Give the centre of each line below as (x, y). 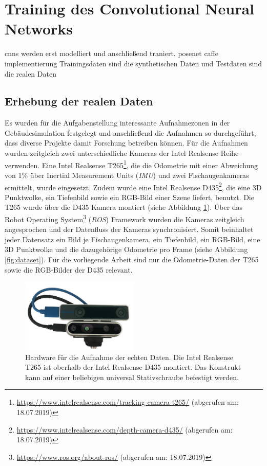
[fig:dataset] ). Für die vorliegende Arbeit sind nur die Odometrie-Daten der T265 (132, 259)
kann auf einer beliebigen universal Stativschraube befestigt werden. (132, 377)
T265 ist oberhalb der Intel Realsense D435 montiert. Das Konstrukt (133, 367)
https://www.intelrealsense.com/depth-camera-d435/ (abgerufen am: (125, 429)
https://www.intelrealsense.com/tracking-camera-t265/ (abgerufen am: (128, 402)
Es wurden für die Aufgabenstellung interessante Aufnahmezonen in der (117, 123)
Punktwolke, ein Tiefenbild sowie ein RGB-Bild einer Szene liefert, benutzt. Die (129, 197)
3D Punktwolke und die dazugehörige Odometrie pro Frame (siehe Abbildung (126, 249)
